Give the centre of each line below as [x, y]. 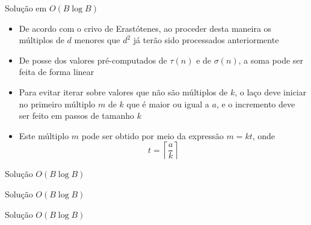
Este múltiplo [44, 135]
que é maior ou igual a [168, 103]
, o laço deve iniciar [271, 91]
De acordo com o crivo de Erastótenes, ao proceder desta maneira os [145, 28]
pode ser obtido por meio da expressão [152, 135]
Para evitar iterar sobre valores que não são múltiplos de [123, 91]
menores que [97, 40]
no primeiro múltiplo [57, 103]
